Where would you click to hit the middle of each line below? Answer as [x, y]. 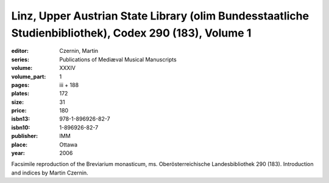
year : [18, 153]
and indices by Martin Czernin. [50, 173]
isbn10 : [21, 127]
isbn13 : [21, 119]
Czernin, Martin [79, 51]
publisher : [25, 136]
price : [19, 111]
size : [18, 102]
